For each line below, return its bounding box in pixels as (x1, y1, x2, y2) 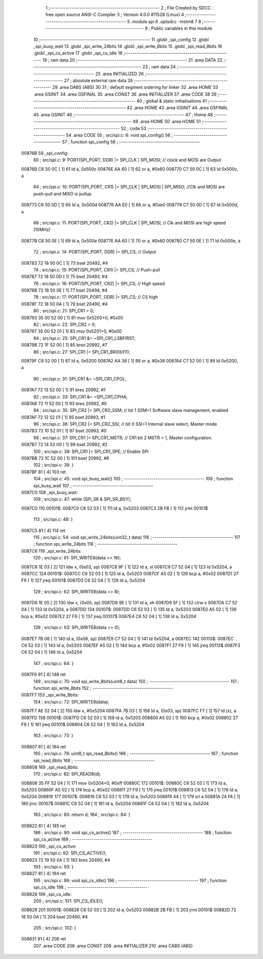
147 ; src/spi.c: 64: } (33, 660, 74, 666)
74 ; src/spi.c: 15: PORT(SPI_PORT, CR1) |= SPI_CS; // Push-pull (33, 267, 160, 273)
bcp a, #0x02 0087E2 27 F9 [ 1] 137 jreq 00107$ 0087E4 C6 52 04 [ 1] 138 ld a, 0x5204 (21, 613, 197, 619)
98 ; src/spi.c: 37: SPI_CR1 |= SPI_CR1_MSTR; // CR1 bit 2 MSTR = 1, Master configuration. (33, 435, 213, 441)
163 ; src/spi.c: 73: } (33, 733, 74, 739)
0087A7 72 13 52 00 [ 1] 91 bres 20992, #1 (21, 387, 106, 393)
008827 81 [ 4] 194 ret (21, 871, 66, 876)
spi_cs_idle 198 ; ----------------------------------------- (33, 884, 148, 890)
